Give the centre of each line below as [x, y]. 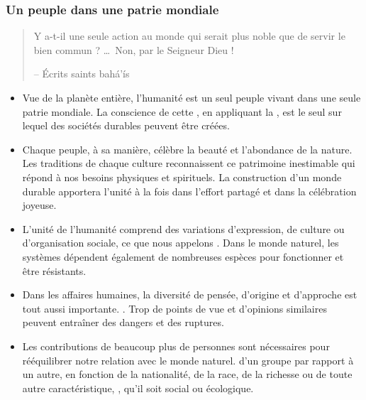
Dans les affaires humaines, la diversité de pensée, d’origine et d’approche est [190, 294]
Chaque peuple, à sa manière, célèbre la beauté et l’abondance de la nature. [187, 149]
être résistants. [54, 270]
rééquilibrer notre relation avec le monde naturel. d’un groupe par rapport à [188, 360]
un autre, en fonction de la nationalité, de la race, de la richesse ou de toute [187, 374]
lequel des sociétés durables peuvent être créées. [126, 125]
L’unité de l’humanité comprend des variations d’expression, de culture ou [183, 228]
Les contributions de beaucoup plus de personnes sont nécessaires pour [176, 346]
